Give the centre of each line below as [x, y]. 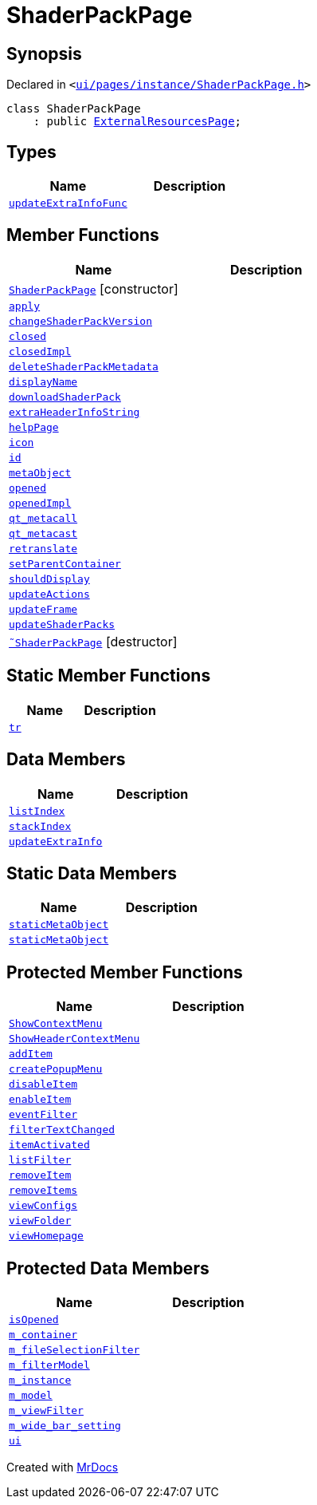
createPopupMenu [56, 1069]
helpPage [34, 427]
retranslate [43, 548]
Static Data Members [92, 873]
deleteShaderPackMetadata [84, 366]
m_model [31, 1396]
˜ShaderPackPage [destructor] [93, 641]
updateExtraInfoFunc [68, 203]
